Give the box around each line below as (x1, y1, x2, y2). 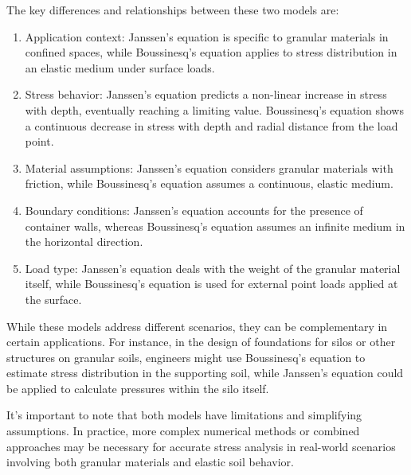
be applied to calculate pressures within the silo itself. (6, 380, 269, 396)
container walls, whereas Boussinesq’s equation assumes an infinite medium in (25, 217, 405, 234)
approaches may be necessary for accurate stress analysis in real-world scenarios (6, 438, 396, 454)
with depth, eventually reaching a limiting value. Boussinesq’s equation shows (25, 101, 404, 118)
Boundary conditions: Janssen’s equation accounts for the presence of (25, 201, 363, 218)
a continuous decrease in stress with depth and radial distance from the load (25, 117, 398, 134)
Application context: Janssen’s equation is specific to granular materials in (25, 28, 389, 45)
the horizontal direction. (25, 233, 143, 250)
